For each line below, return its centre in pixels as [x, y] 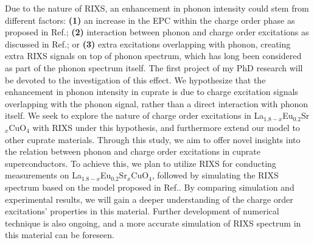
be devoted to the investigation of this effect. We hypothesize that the [135, 79]
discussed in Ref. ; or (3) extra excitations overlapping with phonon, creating [148, 44]
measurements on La [43, 175]
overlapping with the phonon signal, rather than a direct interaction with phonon [157, 103]
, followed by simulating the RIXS [215, 175]
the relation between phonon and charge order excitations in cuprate [133, 151]
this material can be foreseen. [60, 235]
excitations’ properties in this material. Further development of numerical [142, 211]
